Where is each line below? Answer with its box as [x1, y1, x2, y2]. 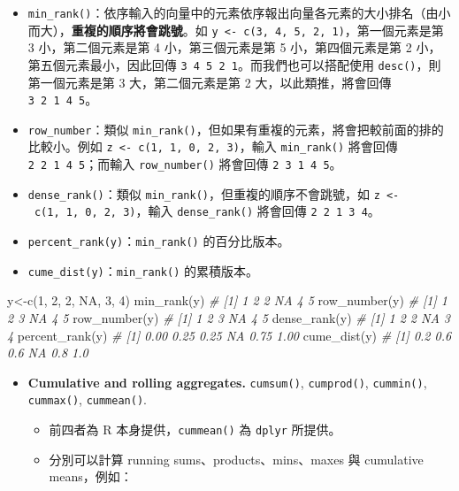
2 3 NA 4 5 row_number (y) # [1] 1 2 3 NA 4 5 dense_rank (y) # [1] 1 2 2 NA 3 [7, 309, 451, 326]
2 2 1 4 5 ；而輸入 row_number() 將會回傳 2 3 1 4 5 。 [27, 155, 342, 173]
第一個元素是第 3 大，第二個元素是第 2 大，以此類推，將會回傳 [27, 73, 392, 91]
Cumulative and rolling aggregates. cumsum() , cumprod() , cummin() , [27, 372, 427, 391]
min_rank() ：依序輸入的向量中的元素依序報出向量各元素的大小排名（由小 [27, 4, 451, 21]
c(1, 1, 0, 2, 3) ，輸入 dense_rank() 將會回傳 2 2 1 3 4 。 [34, 202, 380, 220]
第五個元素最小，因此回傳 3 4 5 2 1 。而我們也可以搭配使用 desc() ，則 [27, 55, 441, 73]
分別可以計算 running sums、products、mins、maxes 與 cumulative [49, 449, 424, 468]
